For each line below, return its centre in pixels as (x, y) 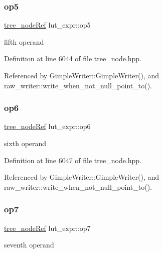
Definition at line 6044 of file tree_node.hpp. (73, 58)
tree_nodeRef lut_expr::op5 (47, 25)
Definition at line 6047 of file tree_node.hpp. (73, 160)
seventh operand (29, 245)
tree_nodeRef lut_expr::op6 (47, 126)
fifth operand (24, 41)
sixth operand (25, 143)
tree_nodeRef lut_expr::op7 (47, 228)
